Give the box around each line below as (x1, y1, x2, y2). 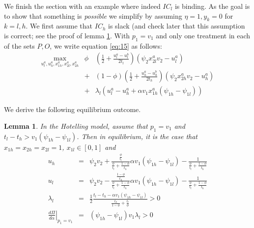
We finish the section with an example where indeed (4, 1, 161, 11)
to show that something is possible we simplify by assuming (4, 10, 182, 21)
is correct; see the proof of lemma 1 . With (4, 30, 130, 40)
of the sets (4, 40, 35, 51)
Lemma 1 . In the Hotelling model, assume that (4, 120, 148, 131)
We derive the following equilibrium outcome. (4, 104, 141, 114)
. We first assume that (26, 21, 93, 31)
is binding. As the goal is (174, 1, 250, 11)
